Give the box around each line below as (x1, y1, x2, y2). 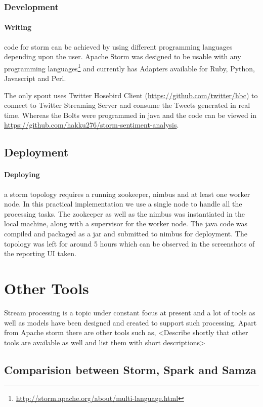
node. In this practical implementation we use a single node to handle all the (4, 198, 242, 209)
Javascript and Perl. (4, 73, 66, 84)
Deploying (4, 169, 40, 180)
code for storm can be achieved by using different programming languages (4, 41, 233, 52)
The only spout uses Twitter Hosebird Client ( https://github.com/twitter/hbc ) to (4, 90, 258, 100)
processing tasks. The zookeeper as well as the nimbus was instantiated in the (4, 208, 245, 219)
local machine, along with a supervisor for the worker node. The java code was (4, 218, 248, 229)
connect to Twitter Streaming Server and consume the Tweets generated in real (4, 100, 250, 110)
